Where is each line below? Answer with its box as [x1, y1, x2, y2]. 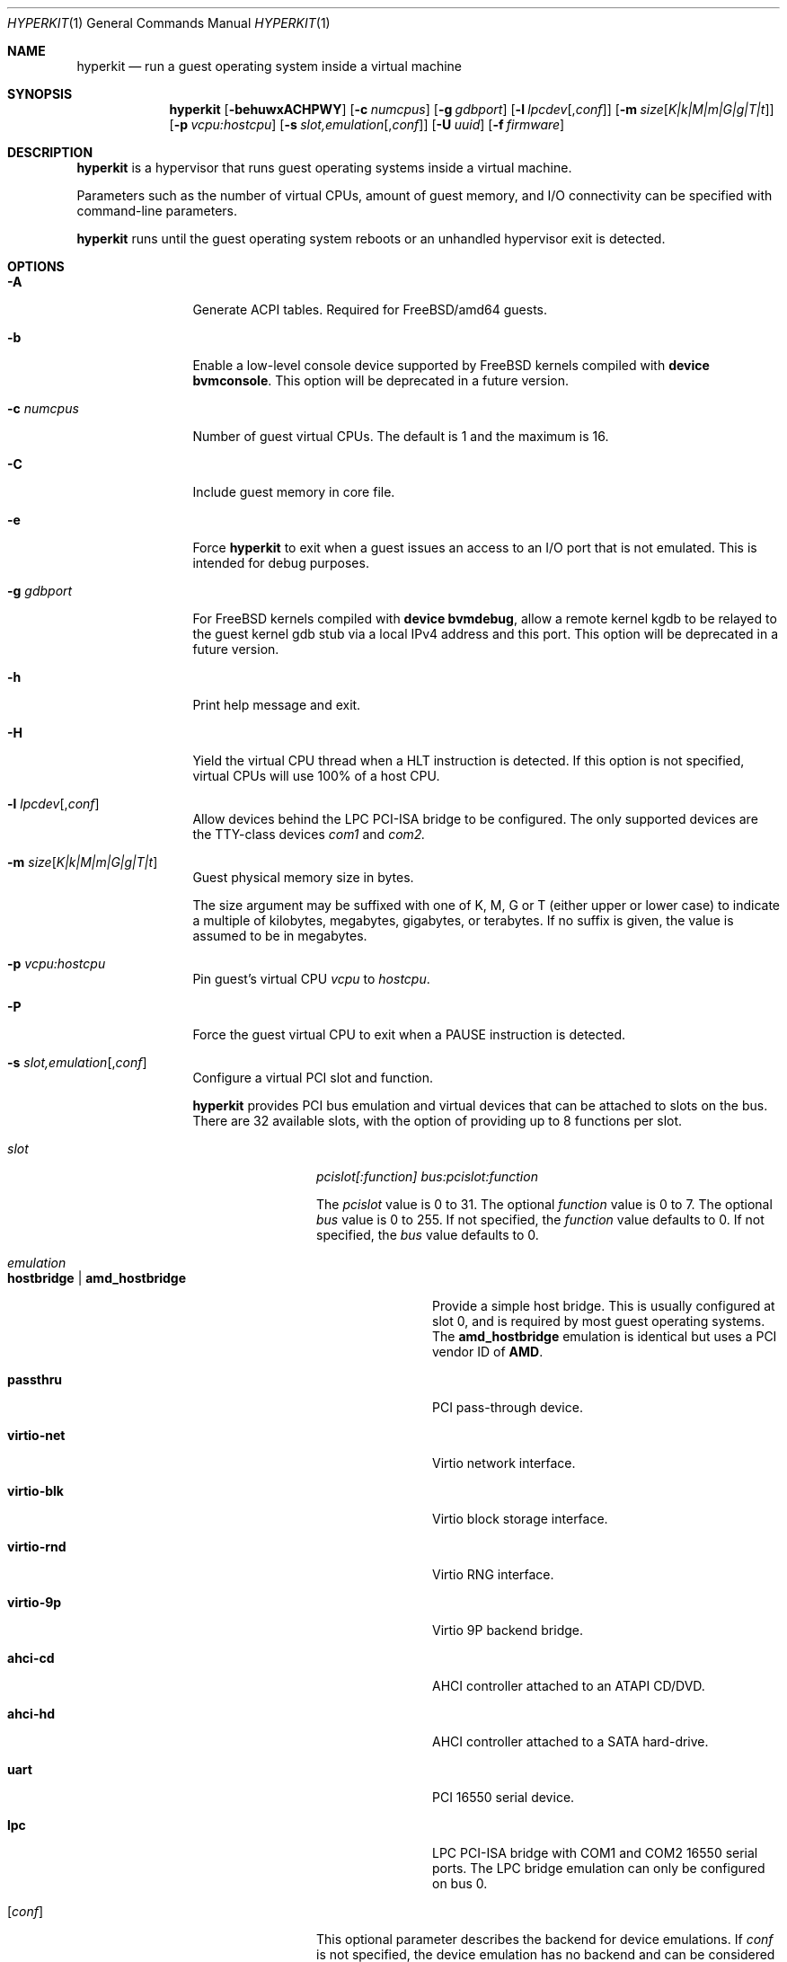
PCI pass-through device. [432, 1400, 583, 1415]
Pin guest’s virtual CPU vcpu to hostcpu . [192, 971, 430, 986]
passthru [7, 1372, 63, 1387]
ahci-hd [7, 1706, 55, 1721]
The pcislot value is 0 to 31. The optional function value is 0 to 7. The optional [316, 1197, 773, 1212]
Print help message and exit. [192, 697, 361, 712]
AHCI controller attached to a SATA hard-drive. [432, 1734, 709, 1749]
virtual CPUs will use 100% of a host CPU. [192, 768, 440, 783]
